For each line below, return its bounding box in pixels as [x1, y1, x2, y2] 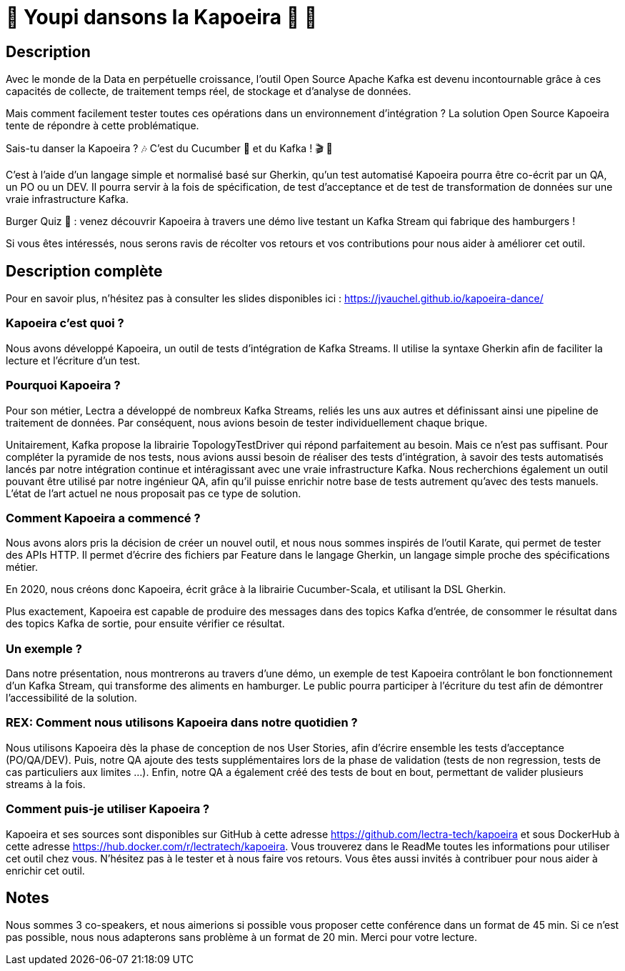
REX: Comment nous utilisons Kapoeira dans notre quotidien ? [6, 715, 358, 730]
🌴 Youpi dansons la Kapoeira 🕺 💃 [6, 5, 318, 29]
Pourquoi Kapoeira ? [6, 378, 121, 393]
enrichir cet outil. [6, 864, 85, 877]
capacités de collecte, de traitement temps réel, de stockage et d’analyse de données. [6, 85, 411, 98]
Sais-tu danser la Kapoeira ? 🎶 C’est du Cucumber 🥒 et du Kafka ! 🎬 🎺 [6, 142, 333, 155]
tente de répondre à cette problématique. [6, 119, 199, 132]
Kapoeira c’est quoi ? [6, 316, 124, 331]
